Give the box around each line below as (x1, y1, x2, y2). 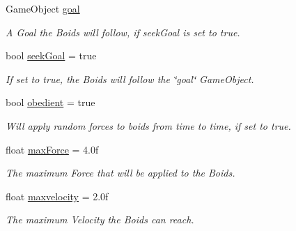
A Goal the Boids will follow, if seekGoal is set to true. (6, 24, 240, 39)
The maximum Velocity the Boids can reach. (6, 212, 194, 227)
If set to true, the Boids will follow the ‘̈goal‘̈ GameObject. (6, 71, 254, 86)
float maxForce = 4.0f (6, 142, 99, 156)
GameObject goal (6, 1, 80, 15)
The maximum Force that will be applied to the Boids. (6, 165, 235, 180)
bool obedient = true (6, 95, 95, 110)
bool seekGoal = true (6, 48, 97, 63)
